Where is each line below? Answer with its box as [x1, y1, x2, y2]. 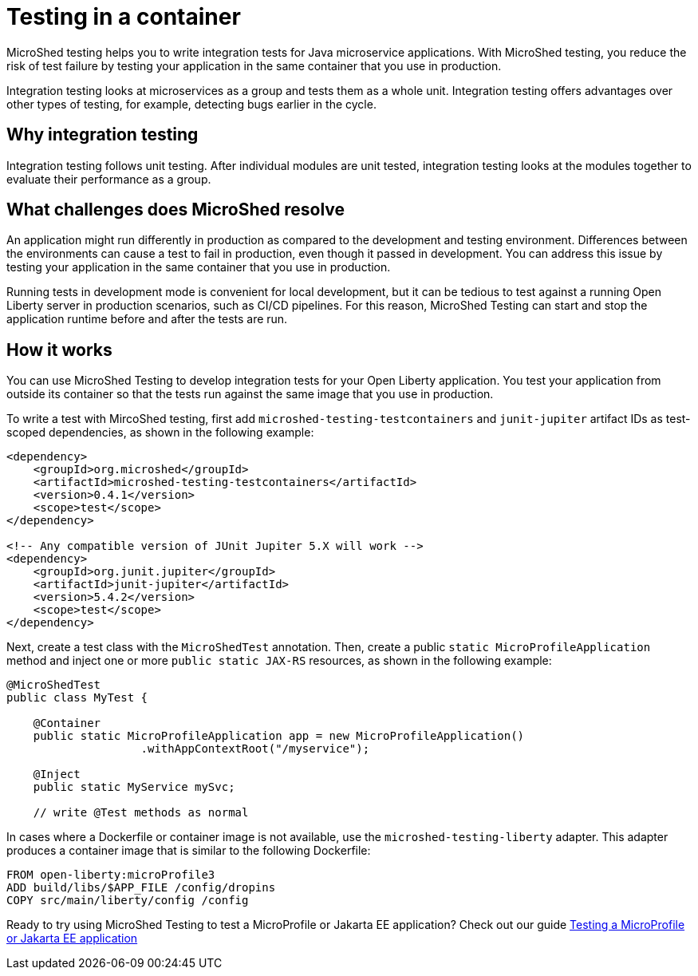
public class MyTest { [6, 691, 148, 705]
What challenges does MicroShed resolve [6, 200, 345, 220]
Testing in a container [6, 3, 241, 30]
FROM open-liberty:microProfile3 [6, 868, 215, 882]
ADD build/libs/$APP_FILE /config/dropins [6, 881, 276, 895]
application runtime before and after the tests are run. [6, 312, 288, 326]
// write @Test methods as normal [33, 806, 249, 820]
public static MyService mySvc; [33, 780, 235, 794]
